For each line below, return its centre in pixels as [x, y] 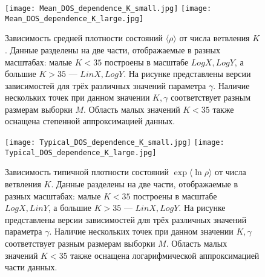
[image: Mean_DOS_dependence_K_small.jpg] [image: [108, 8]
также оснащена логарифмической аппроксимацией [165, 255]
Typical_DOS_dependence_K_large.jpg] [81, 152]
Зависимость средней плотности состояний [84, 38]
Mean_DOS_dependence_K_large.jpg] [74, 18]
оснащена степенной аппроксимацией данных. [90, 121]
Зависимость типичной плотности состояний [87, 172]
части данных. [31, 267]
